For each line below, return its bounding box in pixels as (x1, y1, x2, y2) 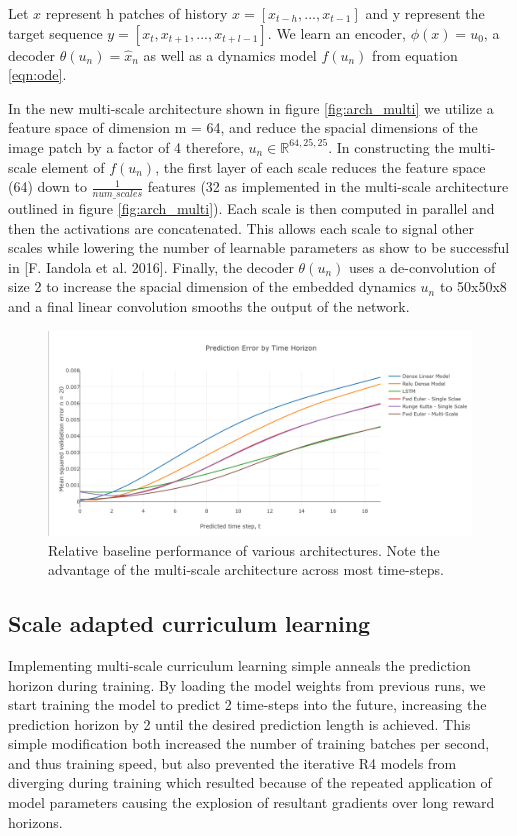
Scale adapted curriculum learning (8, 608, 371, 639)
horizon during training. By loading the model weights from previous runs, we (8, 674, 486, 695)
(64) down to (8, 176, 87, 197)
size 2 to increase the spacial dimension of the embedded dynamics (8, 276, 416, 297)
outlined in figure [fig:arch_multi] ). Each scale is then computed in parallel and (8, 197, 495, 218)
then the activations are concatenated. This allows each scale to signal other (8, 217, 474, 238)
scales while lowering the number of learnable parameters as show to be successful (8, 237, 510, 258)
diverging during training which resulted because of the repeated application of (8, 772, 492, 793)
